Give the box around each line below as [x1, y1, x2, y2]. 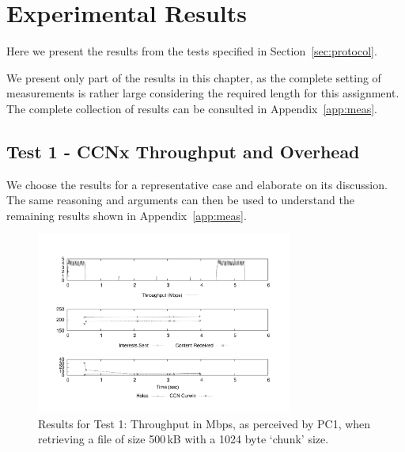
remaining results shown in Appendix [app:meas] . [6, 207, 247, 223]
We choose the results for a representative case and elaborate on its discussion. [6, 176, 388, 192]
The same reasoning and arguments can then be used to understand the [6, 192, 354, 208]
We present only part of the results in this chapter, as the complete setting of [6, 69, 381, 85]
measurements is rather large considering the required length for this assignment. [6, 85, 399, 101]
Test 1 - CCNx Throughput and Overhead [6, 139, 360, 163]
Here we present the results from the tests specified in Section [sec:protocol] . [6, 43, 377, 59]
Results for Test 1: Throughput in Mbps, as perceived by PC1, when [38, 415, 371, 431]
